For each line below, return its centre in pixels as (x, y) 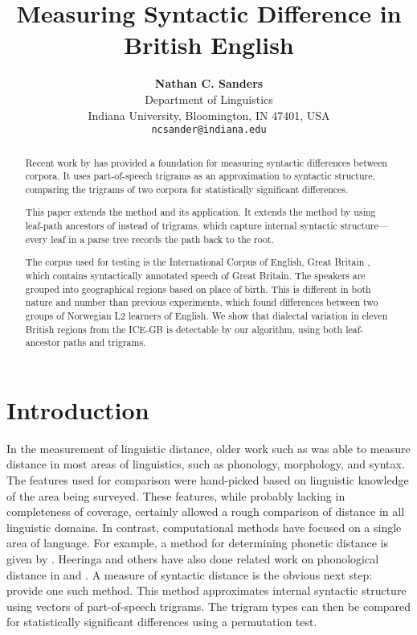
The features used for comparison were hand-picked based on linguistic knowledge (208, 479)
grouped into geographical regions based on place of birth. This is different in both (198, 289)
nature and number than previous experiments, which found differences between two (202, 302)
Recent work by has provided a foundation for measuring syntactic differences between (206, 162)
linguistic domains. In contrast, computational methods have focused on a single (204, 527)
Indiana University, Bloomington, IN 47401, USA (209, 115)
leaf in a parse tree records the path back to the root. (162, 239)
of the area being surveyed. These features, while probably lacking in (176, 495)
